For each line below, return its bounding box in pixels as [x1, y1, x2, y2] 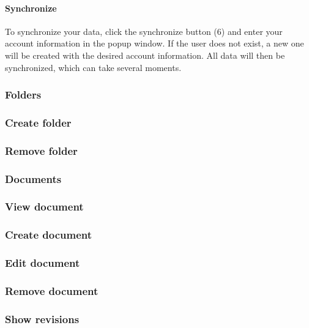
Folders [5, 87, 42, 102]
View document [5, 199, 84, 214]
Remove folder [5, 143, 78, 158]
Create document [5, 227, 92, 242]
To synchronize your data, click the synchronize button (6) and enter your [5, 24, 283, 37]
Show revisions [5, 311, 80, 326]
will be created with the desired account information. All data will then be [5, 48, 285, 61]
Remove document [5, 283, 99, 298]
